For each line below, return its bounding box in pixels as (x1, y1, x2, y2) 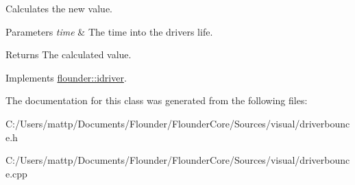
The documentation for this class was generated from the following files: (5, 93, 308, 108)
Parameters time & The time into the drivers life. (5, 24, 213, 38)
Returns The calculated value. (5, 47, 132, 62)
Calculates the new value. (5, 1, 113, 15)
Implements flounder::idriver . (5, 70, 127, 84)
